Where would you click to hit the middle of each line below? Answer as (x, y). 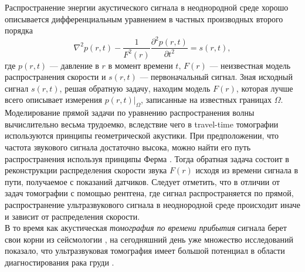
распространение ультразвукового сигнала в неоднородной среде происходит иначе (152, 205)
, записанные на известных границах (206, 100)
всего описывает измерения (53, 100)
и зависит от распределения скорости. (72, 216)
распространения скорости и (55, 77)
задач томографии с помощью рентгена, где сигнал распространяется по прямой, (149, 193)
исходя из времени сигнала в (247, 170)
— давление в (74, 65)
